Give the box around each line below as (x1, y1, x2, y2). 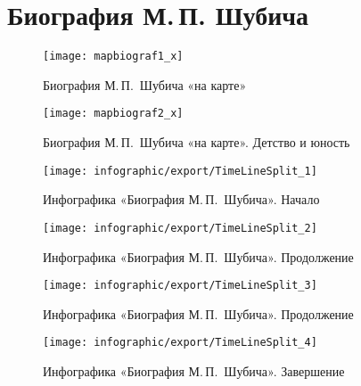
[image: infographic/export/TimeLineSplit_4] (43, 336, 317, 349)
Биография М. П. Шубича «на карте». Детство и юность (43, 133, 350, 152)
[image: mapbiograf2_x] (43, 107, 184, 120)
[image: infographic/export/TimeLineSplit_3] (43, 279, 317, 292)
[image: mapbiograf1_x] (43, 50, 184, 63)
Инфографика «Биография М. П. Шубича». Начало (43, 190, 320, 209)
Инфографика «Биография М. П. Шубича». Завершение (43, 362, 345, 381)
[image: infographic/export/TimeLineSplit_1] (43, 164, 317, 177)
